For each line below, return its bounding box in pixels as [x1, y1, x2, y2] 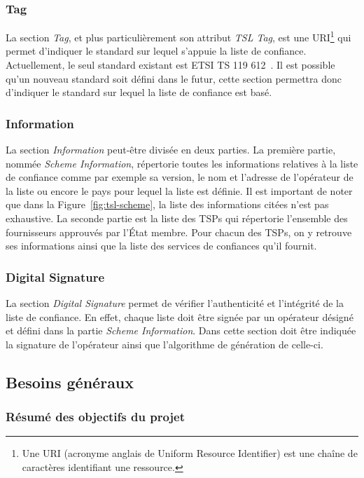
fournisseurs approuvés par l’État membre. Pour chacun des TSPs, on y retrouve [6, 224, 352, 239]
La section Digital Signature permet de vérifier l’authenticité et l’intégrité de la [6, 296, 344, 310]
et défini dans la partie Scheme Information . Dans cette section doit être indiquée [6, 323, 356, 338]
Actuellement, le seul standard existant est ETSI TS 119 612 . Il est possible [6, 57, 335, 72]
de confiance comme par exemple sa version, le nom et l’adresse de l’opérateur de [6, 170, 353, 184]
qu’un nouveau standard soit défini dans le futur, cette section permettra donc [6, 71, 342, 86]
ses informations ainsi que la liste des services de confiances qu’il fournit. [6, 238, 317, 253]
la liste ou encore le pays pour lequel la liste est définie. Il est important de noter [6, 183, 353, 198]
